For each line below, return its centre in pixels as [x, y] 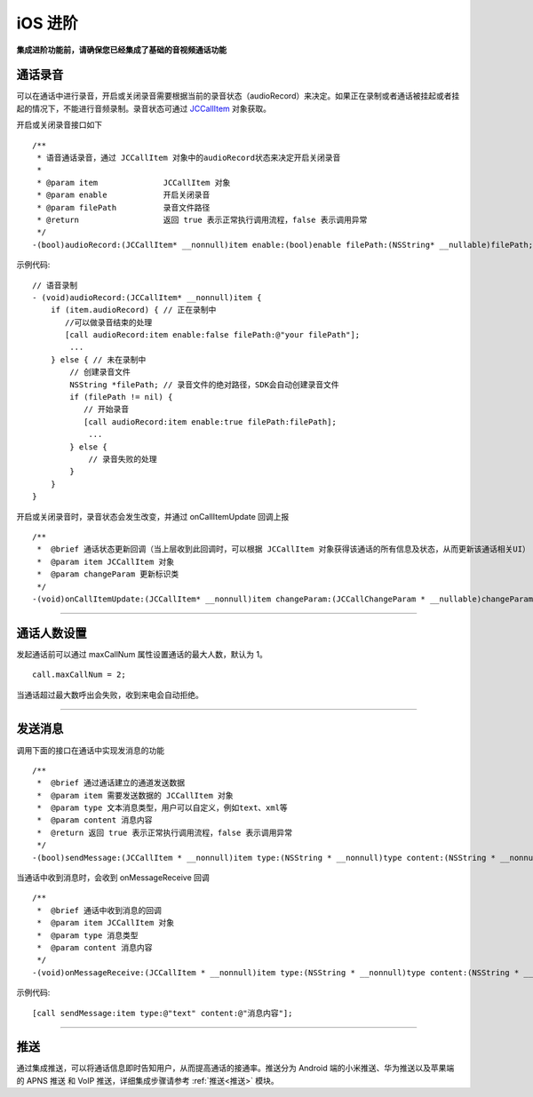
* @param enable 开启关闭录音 [123, 195]
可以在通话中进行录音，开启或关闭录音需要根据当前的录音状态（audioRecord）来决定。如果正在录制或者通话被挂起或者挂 [238, 96]
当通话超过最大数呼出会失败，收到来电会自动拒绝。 [110, 695]
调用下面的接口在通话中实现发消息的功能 [90, 750]
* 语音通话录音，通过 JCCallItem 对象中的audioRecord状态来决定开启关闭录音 [189, 158]
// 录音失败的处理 [123, 459]
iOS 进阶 [48, 23]
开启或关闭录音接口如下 [59, 125]
